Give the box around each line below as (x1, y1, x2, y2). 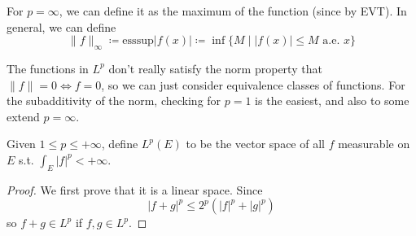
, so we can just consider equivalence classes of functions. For (101, 76, 405, 93)
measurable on (338, 135, 410, 152)
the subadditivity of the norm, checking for (7, 92, 221, 109)
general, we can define (7, 18, 116, 35)
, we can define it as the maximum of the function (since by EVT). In (59, 2, 407, 19)
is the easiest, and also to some (255, 92, 409, 109)
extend (7, 107, 40, 125)
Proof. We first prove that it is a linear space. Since (7, 181, 263, 198)
